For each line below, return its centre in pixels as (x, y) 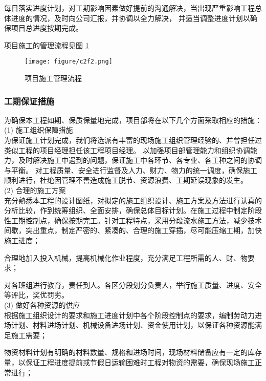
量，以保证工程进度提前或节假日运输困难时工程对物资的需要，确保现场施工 (129, 362)
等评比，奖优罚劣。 (36, 295)
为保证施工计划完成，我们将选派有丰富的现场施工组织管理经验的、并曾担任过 (133, 140)
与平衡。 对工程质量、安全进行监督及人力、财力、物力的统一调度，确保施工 (131, 170)
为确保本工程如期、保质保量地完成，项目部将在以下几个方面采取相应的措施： (133, 120)
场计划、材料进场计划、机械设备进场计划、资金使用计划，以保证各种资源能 (129, 325)
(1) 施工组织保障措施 (39, 130)
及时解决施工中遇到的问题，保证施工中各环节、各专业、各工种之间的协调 (140, 160)
